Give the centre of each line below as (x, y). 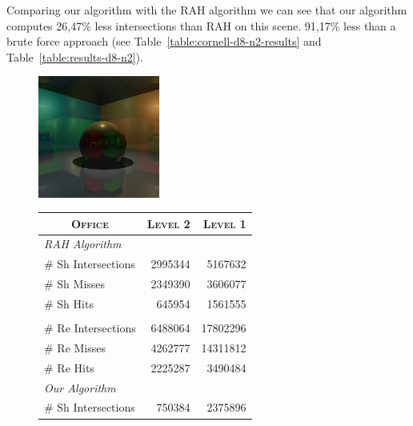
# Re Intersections (90, 328)
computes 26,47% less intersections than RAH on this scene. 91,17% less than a (201, 25)
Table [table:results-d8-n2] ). (75, 56)
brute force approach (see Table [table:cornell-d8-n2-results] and (164, 41)
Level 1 (225, 223)
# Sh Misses (75, 284)
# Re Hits (69, 367)
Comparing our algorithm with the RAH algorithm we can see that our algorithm (207, 10)
